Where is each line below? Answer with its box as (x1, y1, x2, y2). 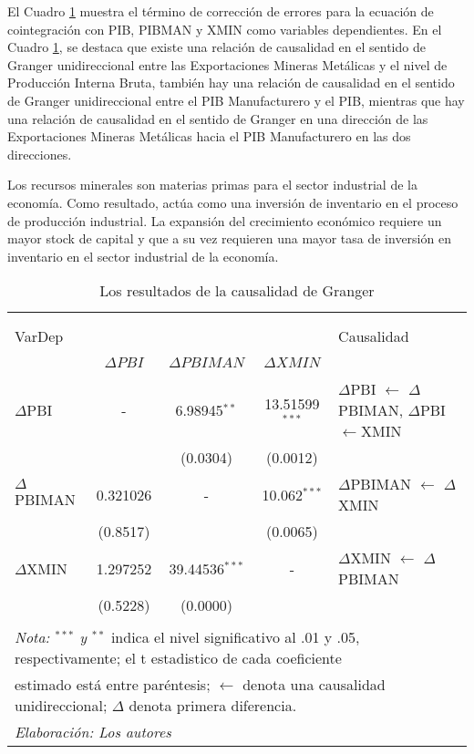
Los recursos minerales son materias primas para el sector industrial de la (7, 175, 417, 194)
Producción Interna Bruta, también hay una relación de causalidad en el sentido (7, 73, 455, 92)
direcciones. (7, 144, 72, 163)
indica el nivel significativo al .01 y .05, (110, 626, 360, 648)
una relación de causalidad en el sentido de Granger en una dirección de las (7, 108, 428, 128)
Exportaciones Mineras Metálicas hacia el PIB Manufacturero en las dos (7, 127, 411, 146)
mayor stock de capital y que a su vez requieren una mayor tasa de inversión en (7, 229, 451, 248)
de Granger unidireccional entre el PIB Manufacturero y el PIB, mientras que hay (7, 90, 465, 109)
